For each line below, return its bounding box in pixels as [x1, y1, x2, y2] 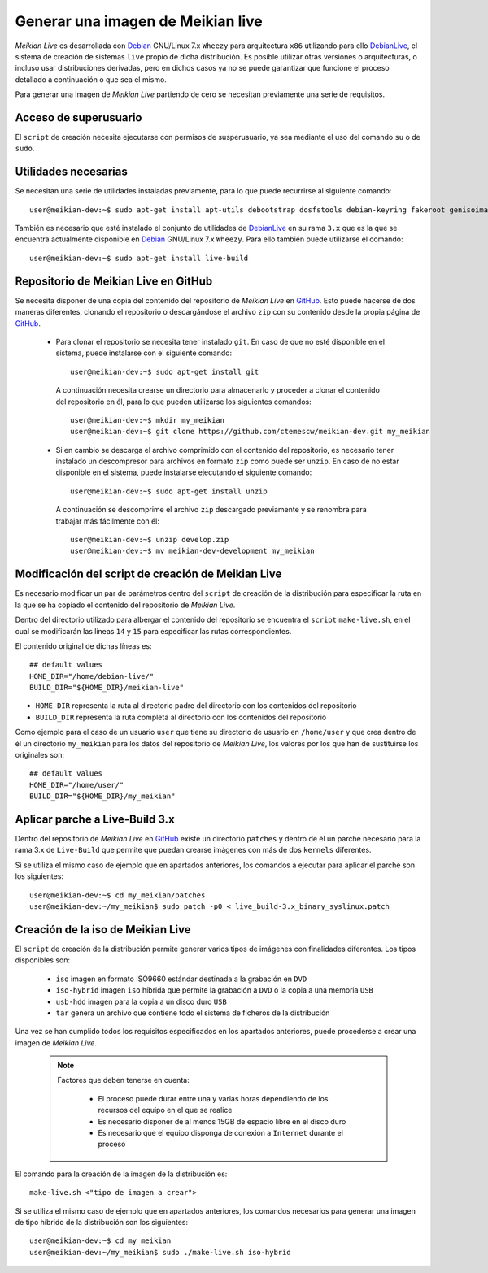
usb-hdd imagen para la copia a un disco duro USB [55, 997, 227, 1006]
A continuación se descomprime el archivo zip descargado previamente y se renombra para [55, 505, 367, 515]
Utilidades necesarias [15, 165, 128, 179]
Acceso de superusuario [15, 111, 142, 124]
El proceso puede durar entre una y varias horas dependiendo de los [98, 1093, 329, 1103]
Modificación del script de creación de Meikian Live [15, 567, 282, 581]
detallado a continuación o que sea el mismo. [15, 74, 167, 85]
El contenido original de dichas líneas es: [15, 641, 152, 650]
